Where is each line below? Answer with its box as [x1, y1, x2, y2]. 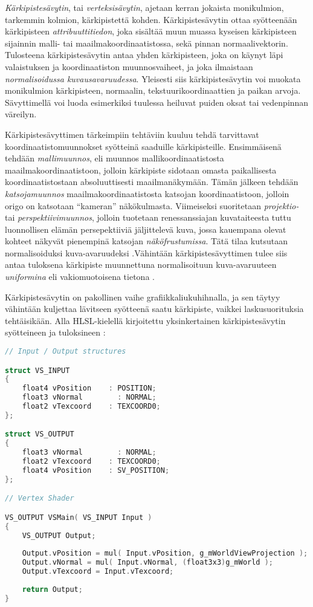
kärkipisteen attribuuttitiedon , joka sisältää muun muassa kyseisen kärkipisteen [5, 25, 297, 37]
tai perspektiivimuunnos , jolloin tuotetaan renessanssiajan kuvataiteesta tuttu [5, 211, 291, 224]
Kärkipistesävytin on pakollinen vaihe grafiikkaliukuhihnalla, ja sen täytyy [5, 290, 280, 303]
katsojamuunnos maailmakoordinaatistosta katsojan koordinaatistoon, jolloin [5, 187, 289, 200]
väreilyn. [5, 108, 37, 120]
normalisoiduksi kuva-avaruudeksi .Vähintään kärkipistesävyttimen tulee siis [5, 246, 288, 259]
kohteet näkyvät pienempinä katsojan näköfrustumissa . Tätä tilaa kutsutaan [5, 235, 288, 247]
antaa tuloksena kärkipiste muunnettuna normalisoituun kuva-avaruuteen [5, 258, 277, 271]
